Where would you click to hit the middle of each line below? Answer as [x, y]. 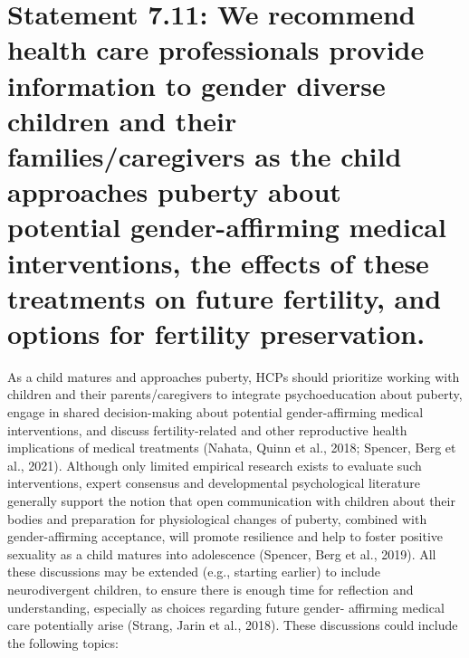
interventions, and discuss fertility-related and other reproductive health [207, 429]
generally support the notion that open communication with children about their [231, 500]
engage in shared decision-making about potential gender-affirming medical [215, 412]
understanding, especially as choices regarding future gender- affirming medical [226, 607]
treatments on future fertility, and [225, 297]
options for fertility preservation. [216, 333]
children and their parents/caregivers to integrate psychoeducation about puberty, [235, 394]
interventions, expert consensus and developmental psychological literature [214, 483]
